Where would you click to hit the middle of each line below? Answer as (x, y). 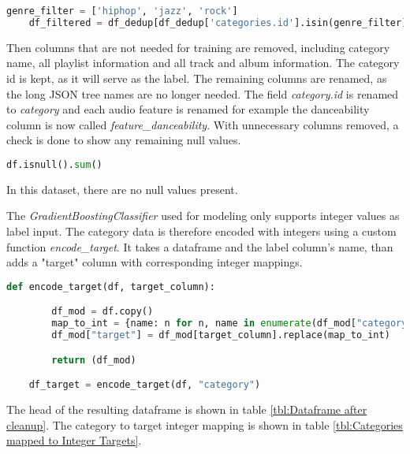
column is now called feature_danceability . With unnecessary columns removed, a (203, 124)
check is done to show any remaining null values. (124, 140)
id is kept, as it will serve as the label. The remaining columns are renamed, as (197, 78)
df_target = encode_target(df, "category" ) (145, 385)
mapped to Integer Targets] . (74, 440)
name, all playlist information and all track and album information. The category (203, 63)
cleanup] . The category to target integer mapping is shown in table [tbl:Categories (205, 424)
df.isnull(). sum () (54, 164)
